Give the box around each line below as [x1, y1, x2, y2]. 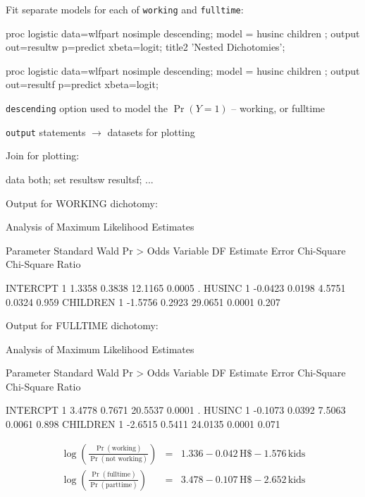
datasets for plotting [107, 124, 195, 139]
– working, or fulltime [231, 101, 326, 116]
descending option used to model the [6, 101, 168, 116]
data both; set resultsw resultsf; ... [6, 171, 154, 186]
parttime [106, 481, 132, 489]
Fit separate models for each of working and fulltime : [6, 2, 244, 16]
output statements [6, 124, 86, 139]
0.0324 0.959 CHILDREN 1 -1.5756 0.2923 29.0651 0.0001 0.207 [6, 294, 280, 309]
